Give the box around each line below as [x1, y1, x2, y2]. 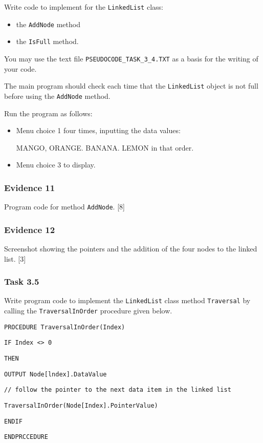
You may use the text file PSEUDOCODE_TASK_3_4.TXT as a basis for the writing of [4, 53, 258, 64]
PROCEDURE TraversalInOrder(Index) [4, 323, 125, 331]
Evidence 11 [4, 181, 55, 194]
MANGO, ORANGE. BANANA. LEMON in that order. [16, 142, 194, 153]
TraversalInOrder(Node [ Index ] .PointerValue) [4, 402, 158, 409]
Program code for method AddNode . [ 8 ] [4, 201, 125, 212]
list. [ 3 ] [4, 253, 26, 264]
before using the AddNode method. [4, 90, 111, 101]
